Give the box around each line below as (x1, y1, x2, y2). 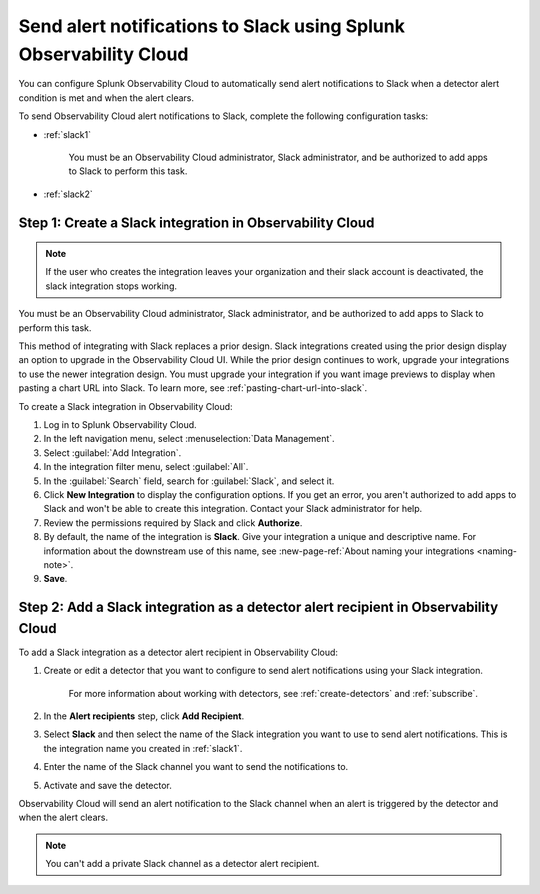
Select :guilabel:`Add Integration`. (43, 446, 182, 459)
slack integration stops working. (45, 280, 177, 292)
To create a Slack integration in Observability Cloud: (18, 400, 234, 412)
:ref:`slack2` (43, 188, 94, 200)
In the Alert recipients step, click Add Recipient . (43, 710, 245, 722)
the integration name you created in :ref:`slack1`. (43, 742, 243, 754)
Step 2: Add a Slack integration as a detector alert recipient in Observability (18, 599, 499, 616)
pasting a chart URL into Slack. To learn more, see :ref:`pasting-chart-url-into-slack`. (18, 382, 368, 394)
